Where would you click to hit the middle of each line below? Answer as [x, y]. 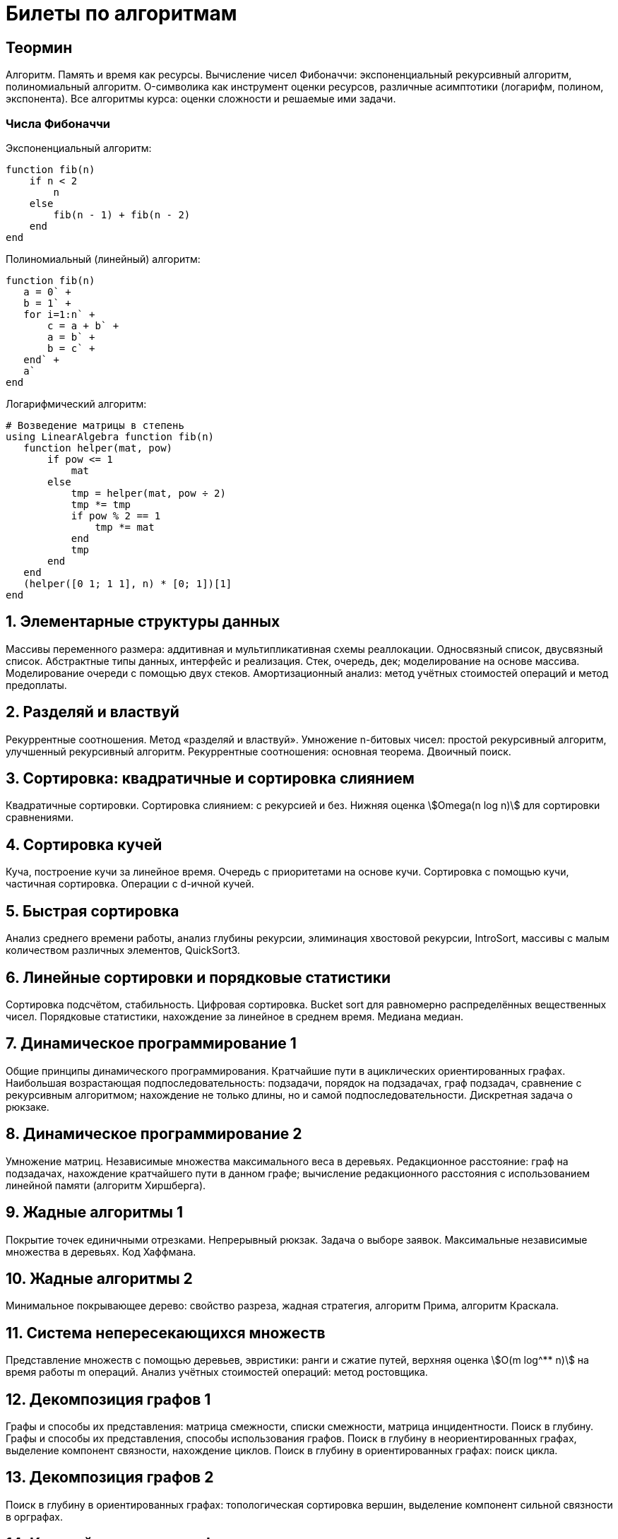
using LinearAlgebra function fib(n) [110, 436]
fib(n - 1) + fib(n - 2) [122, 214]
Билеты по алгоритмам [121, 13]
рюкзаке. [28, 1107]
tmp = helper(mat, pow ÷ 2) [148, 493]
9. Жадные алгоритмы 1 [95, 1213]
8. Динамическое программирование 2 [154, 1134]
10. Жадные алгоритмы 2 [99, 1278]
